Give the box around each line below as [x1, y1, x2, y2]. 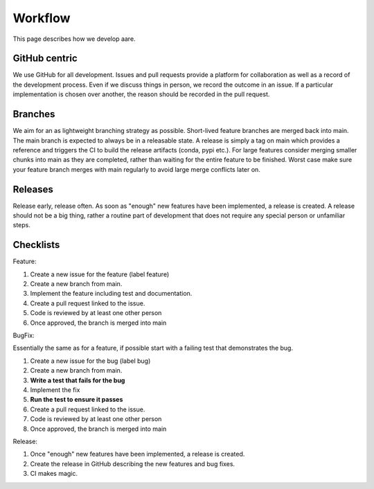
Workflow [12, 10, 71, 26]
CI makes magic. [30, 470, 78, 478]
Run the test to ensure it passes [30, 395, 123, 404]
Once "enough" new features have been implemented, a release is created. [30, 450, 245, 459]
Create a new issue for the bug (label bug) [30, 357, 151, 365]
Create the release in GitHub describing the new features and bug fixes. [30, 459, 235, 468]
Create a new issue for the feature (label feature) [30, 270, 170, 278]
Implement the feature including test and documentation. [30, 290, 193, 298]
